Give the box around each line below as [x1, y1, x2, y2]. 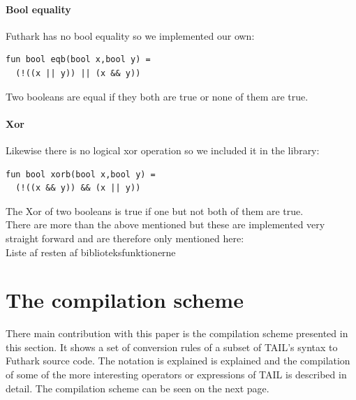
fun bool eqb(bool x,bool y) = [6, 54, 151, 65]
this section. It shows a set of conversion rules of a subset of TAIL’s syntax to [6, 339, 338, 354]
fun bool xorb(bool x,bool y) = [6, 169, 156, 179]
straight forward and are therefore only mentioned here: [6, 230, 244, 245]
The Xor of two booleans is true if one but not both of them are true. [6, 203, 304, 218]
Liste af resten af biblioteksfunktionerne [6, 244, 176, 259]
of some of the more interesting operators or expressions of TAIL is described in [6, 367, 347, 382]
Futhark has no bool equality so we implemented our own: [6, 28, 255, 43]
